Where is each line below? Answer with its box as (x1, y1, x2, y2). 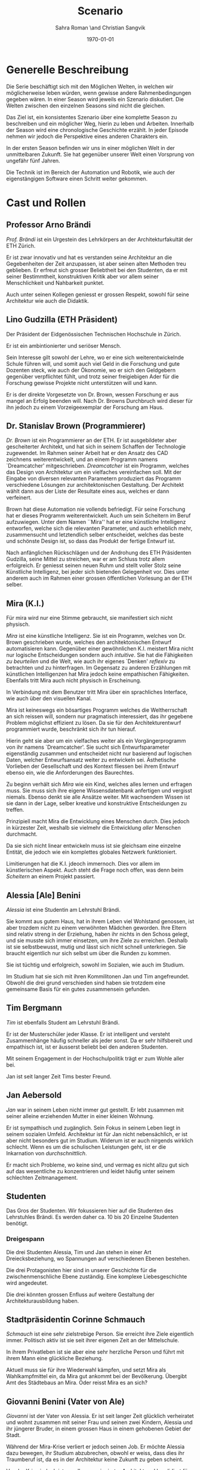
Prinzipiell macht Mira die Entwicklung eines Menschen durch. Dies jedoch (6, 818, 190, 825)
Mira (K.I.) (6, 598, 45, 609)
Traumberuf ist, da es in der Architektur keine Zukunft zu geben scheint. (6, 1456, 184, 1463)
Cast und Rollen (6, 196, 87, 209)
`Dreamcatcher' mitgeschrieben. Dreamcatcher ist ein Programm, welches (6, 462, 189, 469)
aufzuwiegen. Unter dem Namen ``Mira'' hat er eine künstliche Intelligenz (6, 519, 186, 526)
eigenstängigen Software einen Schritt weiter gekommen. (6, 175, 148, 182)
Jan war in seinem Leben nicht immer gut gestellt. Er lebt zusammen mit (6, 1106, 184, 1113)
